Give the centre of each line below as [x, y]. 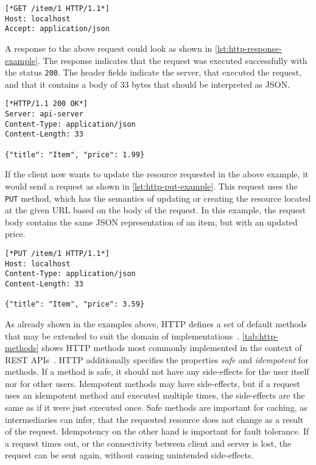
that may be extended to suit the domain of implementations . [122, 335]
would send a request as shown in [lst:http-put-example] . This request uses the [151, 186]
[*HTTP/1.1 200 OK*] [47, 104]
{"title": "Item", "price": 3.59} [75, 304]
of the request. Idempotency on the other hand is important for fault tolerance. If [157, 431]
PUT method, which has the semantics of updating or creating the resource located [158, 198]
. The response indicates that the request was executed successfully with [173, 60]
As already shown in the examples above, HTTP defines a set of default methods [156, 323]
